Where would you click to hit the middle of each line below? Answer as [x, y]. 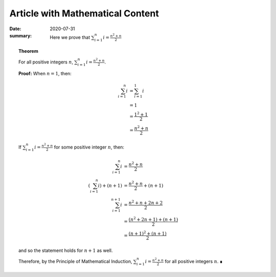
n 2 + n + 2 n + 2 [146, 203]
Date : [15, 29]
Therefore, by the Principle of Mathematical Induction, [75, 262]
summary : [21, 35]
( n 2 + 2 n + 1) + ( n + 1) [153, 219]
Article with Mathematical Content [84, 13]
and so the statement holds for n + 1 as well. [66, 250]
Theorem [28, 51]
